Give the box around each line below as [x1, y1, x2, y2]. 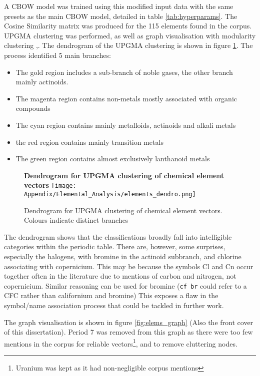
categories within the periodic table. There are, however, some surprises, [4, 241, 225, 252]
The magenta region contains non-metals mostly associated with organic [15, 93, 237, 103]
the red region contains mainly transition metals [15, 136, 163, 147]
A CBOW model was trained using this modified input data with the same [4, 1, 233, 11]
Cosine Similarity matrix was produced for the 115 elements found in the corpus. [4, 20, 252, 31]
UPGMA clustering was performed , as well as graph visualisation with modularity [4, 30, 256, 40]
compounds [15, 103, 50, 113]
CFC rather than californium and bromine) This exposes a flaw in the [4, 290, 218, 301]
